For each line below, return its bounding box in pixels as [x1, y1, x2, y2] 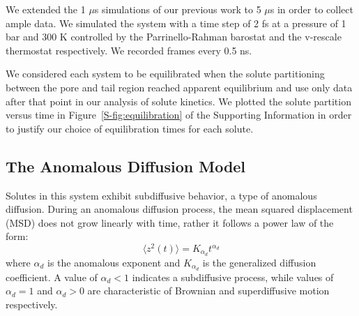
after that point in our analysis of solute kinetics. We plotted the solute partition [6, 93, 351, 108]
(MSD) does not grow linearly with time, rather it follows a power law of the [6, 215, 334, 230]
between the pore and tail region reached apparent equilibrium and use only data [6, 80, 353, 94]
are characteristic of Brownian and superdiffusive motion [87, 283, 330, 298]
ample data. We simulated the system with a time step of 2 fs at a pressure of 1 [6, 15, 346, 30]
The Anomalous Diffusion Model [6, 155, 246, 176]
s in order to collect [270, 2, 353, 16]
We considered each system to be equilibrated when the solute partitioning [6, 66, 325, 81]
